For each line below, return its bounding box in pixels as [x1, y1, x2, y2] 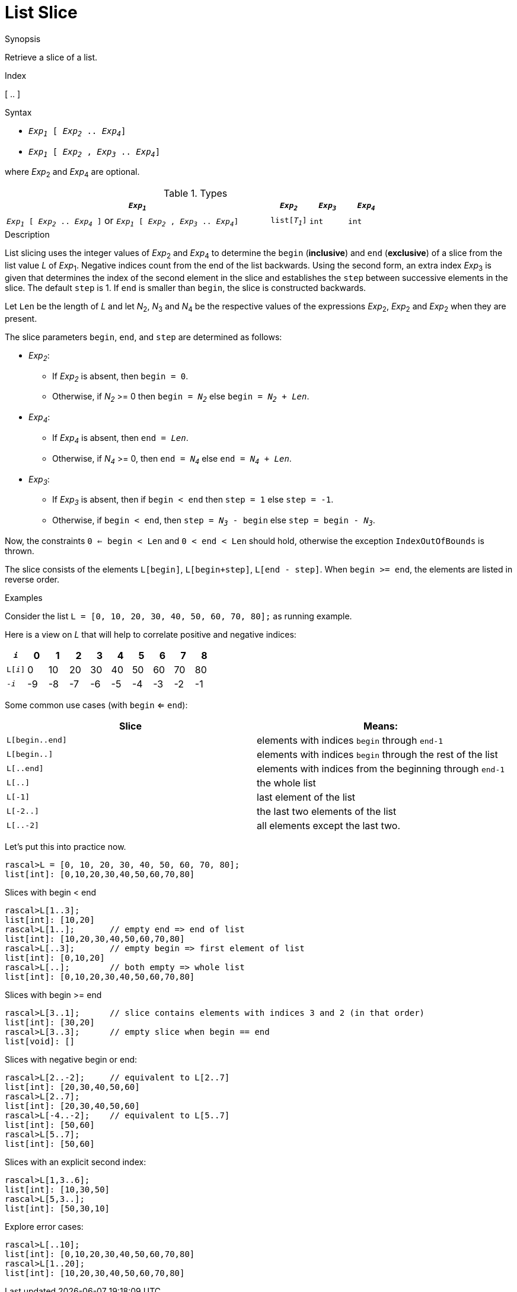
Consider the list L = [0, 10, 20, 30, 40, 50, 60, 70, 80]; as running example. [5, 610, 352, 621]
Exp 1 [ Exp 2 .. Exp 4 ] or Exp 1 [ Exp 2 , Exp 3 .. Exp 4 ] [7, 214, 239, 228]
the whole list [257, 776, 316, 789]
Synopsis [5, 33, 41, 44]
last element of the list [257, 791, 356, 803]
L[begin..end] [7, 735, 67, 745]
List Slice [5, 2, 78, 23]
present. [5, 313, 37, 324]
